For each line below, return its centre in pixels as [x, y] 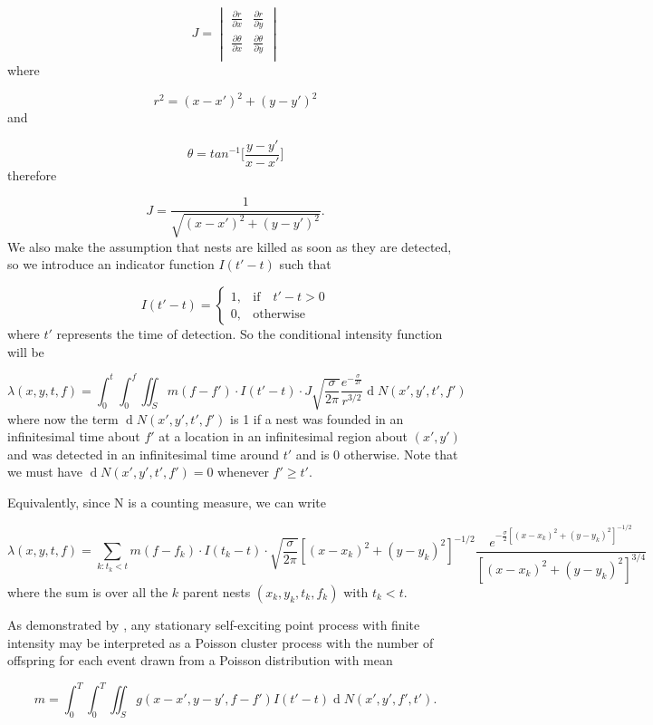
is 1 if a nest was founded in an [317, 418]
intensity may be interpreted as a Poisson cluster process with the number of [221, 642]
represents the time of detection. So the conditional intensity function [250, 333]
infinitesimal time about [74, 436]
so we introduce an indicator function [111, 264]
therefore [32, 174]
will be [26, 351]
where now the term [63, 418]
